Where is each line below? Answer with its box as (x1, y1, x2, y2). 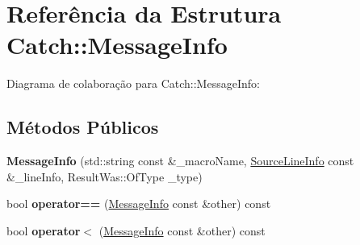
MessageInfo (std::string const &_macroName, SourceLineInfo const (6, 152, 354, 169)
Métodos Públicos (6, 114, 159, 139)
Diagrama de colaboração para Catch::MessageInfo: (6, 75, 260, 92)
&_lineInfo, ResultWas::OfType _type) (6, 168, 203, 185)
